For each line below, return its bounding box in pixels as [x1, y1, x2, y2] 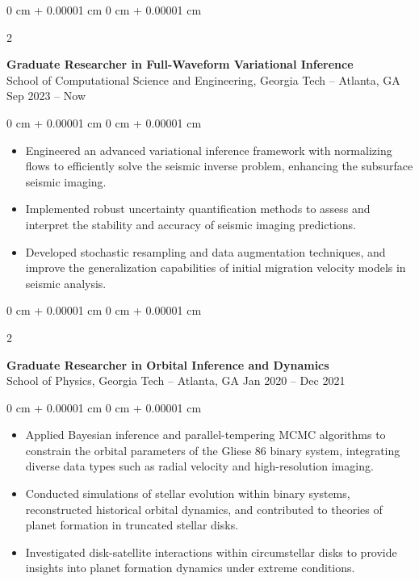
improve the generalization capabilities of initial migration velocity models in [25, 259, 406, 276]
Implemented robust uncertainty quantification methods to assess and [25, 200, 371, 217]
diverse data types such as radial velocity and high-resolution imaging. [25, 458, 374, 474]
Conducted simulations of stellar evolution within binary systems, [25, 485, 350, 502]
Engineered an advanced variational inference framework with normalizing [25, 141, 392, 158]
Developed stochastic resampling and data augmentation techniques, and [25, 243, 386, 260]
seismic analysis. [25, 274, 107, 291]
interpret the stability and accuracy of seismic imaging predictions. [25, 215, 356, 232]
